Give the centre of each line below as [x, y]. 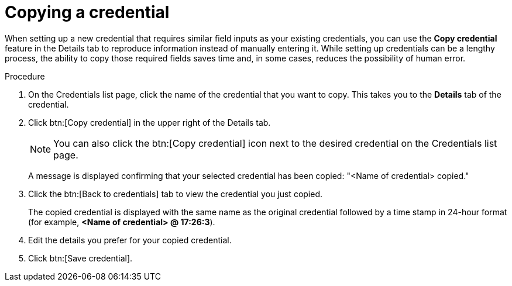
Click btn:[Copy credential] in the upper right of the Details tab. [150, 122]
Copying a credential [87, 12]
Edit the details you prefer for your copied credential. [130, 240]
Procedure [25, 76]
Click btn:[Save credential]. [80, 258]
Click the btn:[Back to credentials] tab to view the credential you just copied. [176, 194]
